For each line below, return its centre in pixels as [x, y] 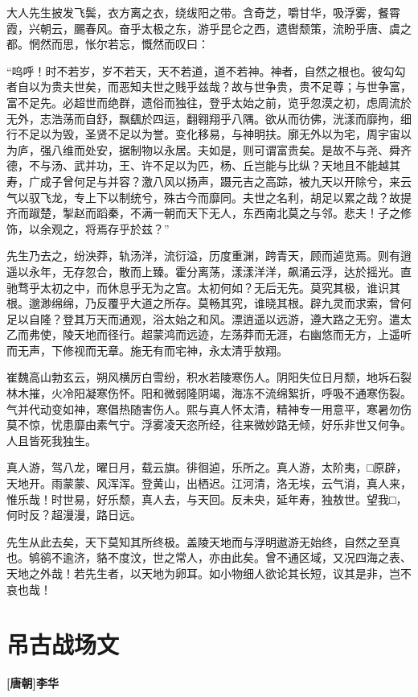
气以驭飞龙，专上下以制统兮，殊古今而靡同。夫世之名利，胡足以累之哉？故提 [209, 197]
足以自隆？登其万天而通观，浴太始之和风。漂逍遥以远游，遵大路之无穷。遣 [203, 318]
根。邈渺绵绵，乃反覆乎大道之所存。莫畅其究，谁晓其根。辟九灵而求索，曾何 [209, 303]
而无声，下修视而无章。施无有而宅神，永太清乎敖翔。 [147, 350]
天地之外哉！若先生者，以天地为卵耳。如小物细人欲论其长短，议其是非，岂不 [209, 573]
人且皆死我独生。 [51, 440]
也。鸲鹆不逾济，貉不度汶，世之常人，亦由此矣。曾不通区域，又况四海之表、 [209, 557]
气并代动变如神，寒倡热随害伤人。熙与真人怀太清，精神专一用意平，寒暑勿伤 [209, 408]
